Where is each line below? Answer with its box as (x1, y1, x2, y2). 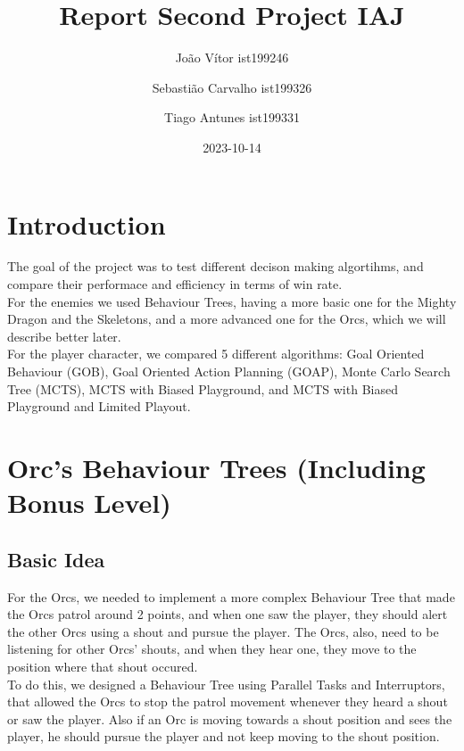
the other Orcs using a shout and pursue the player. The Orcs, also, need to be (7, 622, 439, 640)
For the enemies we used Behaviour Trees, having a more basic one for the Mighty (7, 292, 457, 310)
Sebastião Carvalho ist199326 (152, 78, 312, 96)
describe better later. (7, 326, 121, 345)
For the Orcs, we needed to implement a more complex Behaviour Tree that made (7, 587, 455, 606)
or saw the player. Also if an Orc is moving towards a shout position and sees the (7, 709, 452, 728)
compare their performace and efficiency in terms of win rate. (7, 275, 343, 293)
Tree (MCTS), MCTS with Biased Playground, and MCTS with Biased (7, 379, 398, 398)
